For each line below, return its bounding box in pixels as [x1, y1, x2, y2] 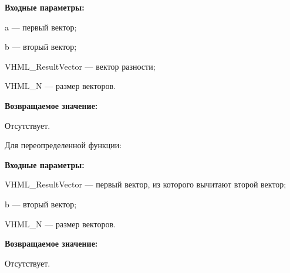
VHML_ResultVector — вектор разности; [5, 60, 156, 72]
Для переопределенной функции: [5, 139, 122, 151]
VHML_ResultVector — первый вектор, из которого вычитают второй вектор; [5, 178, 286, 190]
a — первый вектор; [5, 21, 77, 33]
